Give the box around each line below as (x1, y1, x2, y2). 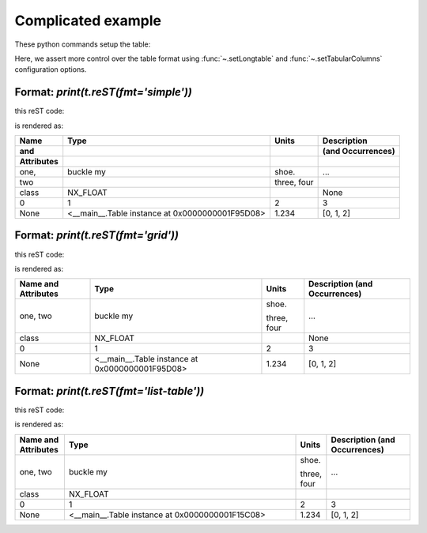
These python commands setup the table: (14, 39, 151, 49)
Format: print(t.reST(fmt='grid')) (14, 229, 179, 242)
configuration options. (14, 65, 87, 74)
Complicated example (14, 12, 162, 29)
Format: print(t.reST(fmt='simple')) (14, 85, 193, 99)
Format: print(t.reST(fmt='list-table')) (14, 384, 205, 398)
